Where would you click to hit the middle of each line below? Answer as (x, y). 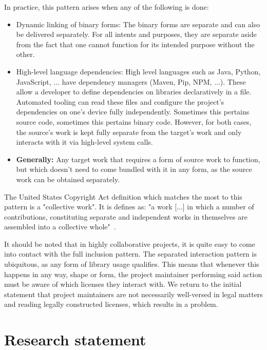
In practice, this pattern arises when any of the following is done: (107, 7)
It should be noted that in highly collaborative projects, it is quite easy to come (130, 244)
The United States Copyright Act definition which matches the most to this (123, 196)
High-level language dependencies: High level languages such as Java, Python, (138, 71)
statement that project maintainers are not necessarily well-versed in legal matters (133, 294)
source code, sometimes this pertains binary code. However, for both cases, (134, 121)
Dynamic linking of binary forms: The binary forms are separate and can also (138, 24)
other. (25, 54)
